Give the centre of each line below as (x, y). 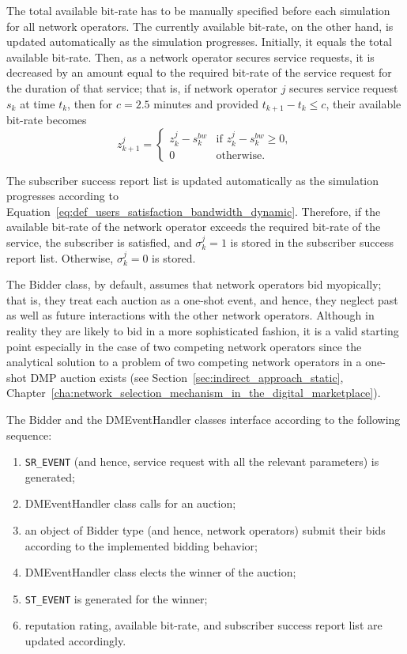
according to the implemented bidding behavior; (141, 545)
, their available (364, 103)
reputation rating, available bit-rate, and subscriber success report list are (203, 625)
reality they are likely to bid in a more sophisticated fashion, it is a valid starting (203, 330)
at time (38, 103)
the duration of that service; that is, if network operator (142, 87)
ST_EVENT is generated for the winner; (116, 598)
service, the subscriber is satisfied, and (99, 242)
